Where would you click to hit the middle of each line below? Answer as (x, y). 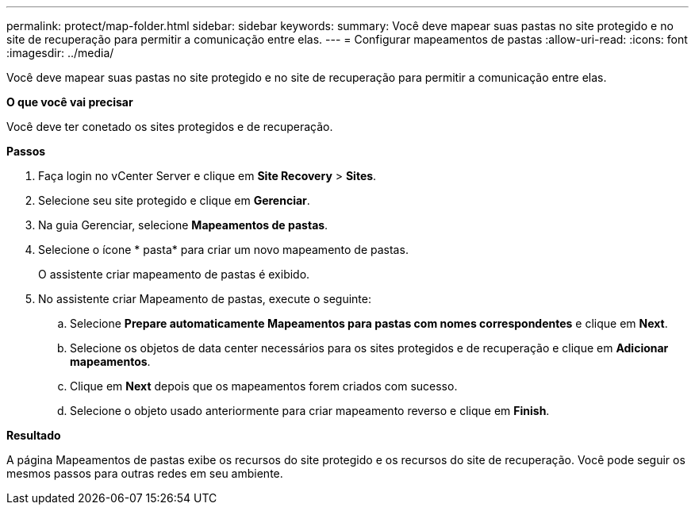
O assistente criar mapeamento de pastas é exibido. (174, 274)
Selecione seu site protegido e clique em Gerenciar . (174, 200)
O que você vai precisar (70, 102)
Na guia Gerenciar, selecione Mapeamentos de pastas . (183, 225)
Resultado (34, 435)
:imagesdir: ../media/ (60, 53)
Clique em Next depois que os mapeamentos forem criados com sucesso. (264, 386)
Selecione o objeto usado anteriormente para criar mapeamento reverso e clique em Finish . (310, 411)
